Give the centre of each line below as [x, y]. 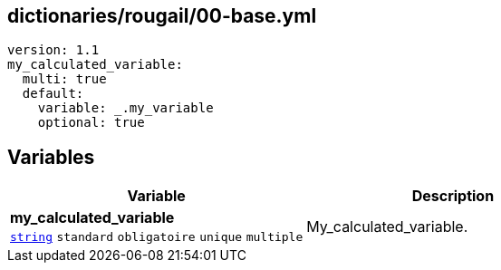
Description [453, 196]
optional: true [91, 123]
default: [53, 94]
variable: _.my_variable [125, 108]
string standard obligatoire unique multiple [157, 237]
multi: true [64, 79]
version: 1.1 [53, 50]
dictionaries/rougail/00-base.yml [162, 16]
